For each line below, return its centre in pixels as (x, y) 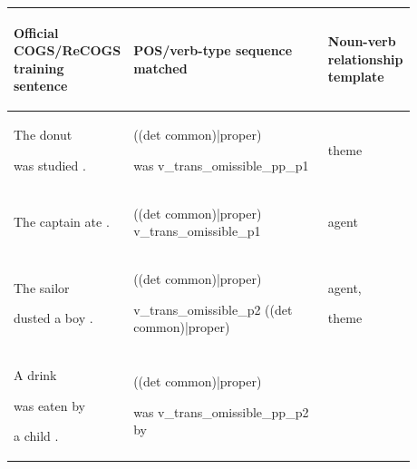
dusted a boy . (53, 318)
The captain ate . (62, 222)
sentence (41, 86)
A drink (35, 375)
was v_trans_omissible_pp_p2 (221, 411)
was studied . (50, 165)
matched (160, 68)
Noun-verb (362, 41)
